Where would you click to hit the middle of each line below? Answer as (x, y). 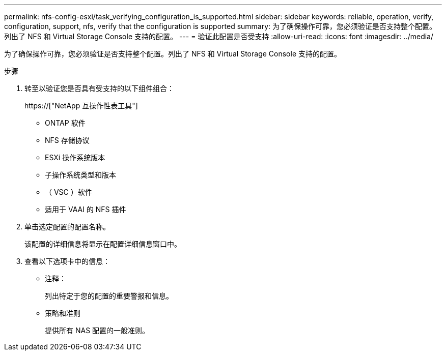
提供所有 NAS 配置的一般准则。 (97, 330)
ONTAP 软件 (65, 123)
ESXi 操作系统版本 (75, 157)
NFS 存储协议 (67, 140)
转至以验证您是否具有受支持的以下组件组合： (99, 88)
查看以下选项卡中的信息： (67, 261)
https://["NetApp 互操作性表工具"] (81, 106)
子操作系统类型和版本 (80, 175)
